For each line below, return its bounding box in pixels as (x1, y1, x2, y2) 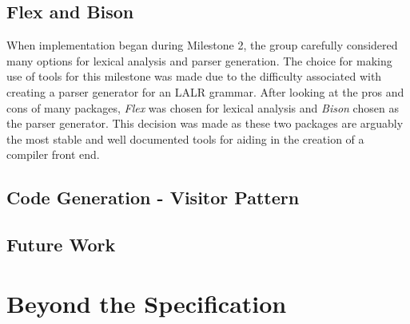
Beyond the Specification (6, 286, 287, 319)
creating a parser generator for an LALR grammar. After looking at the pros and (6, 83, 404, 100)
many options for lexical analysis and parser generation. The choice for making (6, 52, 392, 69)
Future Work (6, 232, 116, 257)
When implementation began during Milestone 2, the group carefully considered (6, 37, 398, 53)
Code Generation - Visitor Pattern (6, 185, 300, 210)
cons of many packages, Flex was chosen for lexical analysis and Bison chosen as (6, 99, 399, 116)
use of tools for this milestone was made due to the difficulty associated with (6, 68, 382, 85)
